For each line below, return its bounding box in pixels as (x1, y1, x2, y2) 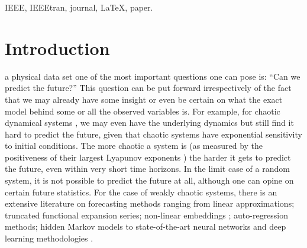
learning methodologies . (5, 232, 93, 244)
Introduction (5, 35, 110, 60)
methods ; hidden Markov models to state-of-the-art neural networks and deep (5, 220, 286, 233)
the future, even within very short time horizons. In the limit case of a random (5, 162, 290, 175)
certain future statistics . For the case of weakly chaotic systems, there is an (5, 185, 277, 198)
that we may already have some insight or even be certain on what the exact (5, 93, 283, 105)
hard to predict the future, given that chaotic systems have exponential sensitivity (5, 128, 302, 140)
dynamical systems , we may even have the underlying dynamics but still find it (5, 116, 294, 129)
